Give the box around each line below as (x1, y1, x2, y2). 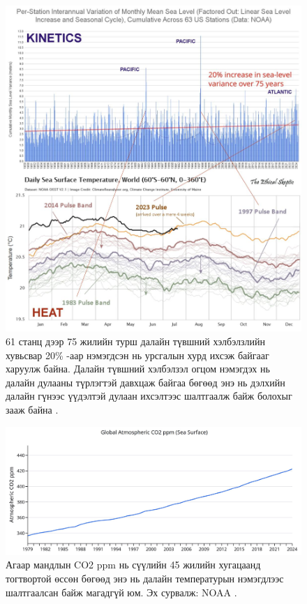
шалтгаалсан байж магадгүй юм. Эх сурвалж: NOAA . (6, 584, 237, 599)
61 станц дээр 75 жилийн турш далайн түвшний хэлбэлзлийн (6, 333, 265, 348)
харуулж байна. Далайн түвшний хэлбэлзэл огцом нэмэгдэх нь (6, 361, 270, 376)
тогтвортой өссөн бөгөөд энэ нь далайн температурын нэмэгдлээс (6, 571, 284, 585)
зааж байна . (6, 402, 59, 416)
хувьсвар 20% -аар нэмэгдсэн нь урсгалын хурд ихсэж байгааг (6, 347, 269, 362)
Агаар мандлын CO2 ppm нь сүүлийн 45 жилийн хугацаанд (6, 557, 261, 572)
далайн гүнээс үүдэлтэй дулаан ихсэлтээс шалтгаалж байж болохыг (6, 388, 292, 403)
